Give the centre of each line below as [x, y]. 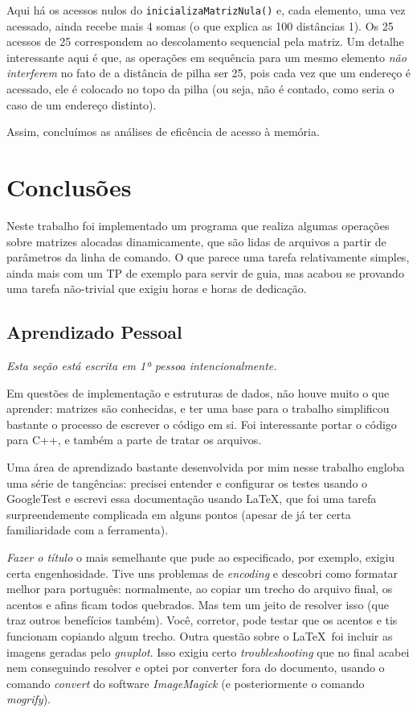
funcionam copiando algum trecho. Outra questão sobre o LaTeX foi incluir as [200, 636]
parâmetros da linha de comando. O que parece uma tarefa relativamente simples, [208, 257]
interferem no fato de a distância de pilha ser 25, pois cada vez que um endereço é [209, 73]
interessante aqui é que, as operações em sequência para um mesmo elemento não [206, 57]
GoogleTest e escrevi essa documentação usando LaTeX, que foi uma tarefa [192, 499]
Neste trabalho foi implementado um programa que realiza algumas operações [198, 225]
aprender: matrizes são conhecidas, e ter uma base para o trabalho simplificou [198, 408]
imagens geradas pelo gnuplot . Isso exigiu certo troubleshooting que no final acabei [208, 651]
